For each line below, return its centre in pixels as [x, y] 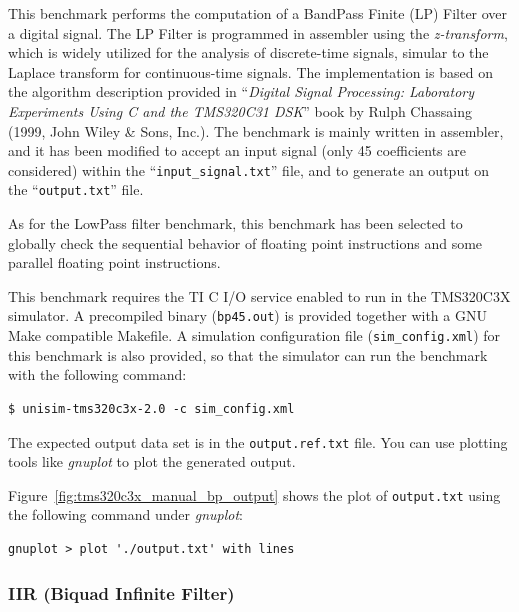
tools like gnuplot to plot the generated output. [152, 461]
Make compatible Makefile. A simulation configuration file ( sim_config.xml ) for [254, 335]
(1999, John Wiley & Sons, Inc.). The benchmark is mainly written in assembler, [256, 130]
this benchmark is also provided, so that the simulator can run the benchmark [248, 354]
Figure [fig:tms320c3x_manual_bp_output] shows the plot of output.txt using [254, 494]
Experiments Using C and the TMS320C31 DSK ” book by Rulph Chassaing [240, 110]
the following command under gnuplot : [125, 514]
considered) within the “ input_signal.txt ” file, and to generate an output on [249, 169]
